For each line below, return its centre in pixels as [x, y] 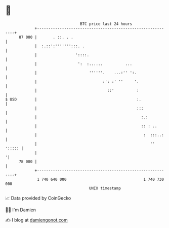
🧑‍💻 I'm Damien [21, 210]
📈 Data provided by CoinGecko [38, 198]
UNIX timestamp [105, 188]
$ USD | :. [73, 99]
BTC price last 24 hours [106, 24]
